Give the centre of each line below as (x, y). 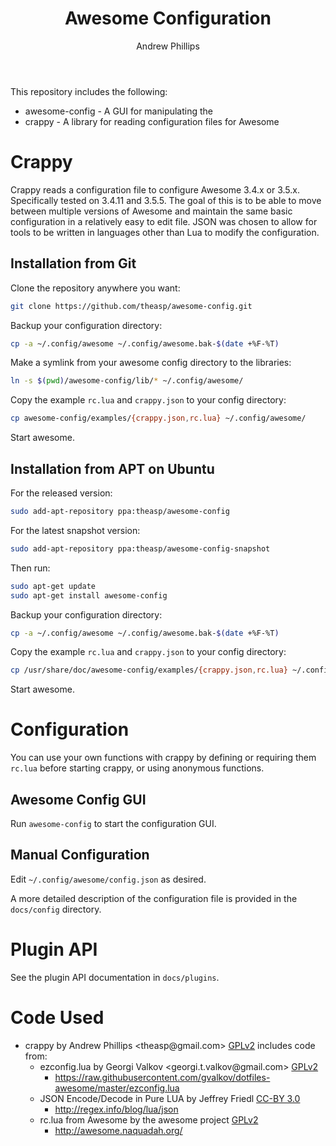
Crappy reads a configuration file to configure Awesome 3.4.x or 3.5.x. (155, 189)
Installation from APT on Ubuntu (112, 468)
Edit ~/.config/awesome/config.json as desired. (108, 879)
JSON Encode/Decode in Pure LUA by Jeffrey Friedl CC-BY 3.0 (170, 1098)
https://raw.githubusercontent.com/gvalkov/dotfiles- (162, 1077)
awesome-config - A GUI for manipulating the (119, 111)
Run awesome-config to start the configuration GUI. (113, 823)
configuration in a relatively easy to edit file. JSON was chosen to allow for (164, 221)
